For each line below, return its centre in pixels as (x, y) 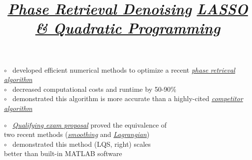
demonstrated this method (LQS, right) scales (82, 144)
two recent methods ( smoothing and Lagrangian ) (77, 134)
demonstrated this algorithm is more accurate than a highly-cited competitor (128, 98)
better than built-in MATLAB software (63, 153)
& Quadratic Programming (128, 28)
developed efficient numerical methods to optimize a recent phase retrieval (124, 69)
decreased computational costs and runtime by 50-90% (95, 89)
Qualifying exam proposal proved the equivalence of (90, 124)
